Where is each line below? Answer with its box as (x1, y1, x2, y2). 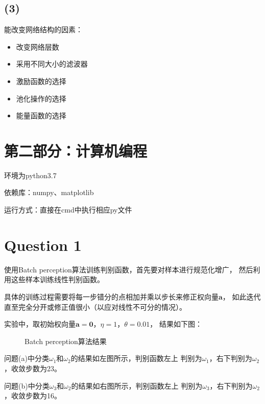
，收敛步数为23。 (4, 363, 61, 373)
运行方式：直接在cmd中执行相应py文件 (4, 204, 132, 215)
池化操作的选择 (16, 93, 66, 103)
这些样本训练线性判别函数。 (11, 274, 104, 285)
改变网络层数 (16, 41, 59, 52)
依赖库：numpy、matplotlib (4, 187, 94, 198)
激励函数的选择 (16, 75, 66, 86)
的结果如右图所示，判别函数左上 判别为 (71, 380, 203, 391)
